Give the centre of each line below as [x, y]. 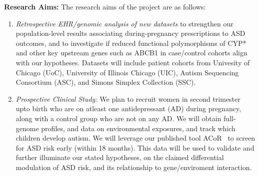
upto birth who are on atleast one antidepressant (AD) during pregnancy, [128, 108]
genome [27, 128]
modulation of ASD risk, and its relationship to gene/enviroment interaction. [134, 167]
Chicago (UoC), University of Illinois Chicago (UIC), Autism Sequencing [127, 72]
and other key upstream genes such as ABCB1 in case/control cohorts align [131, 53]
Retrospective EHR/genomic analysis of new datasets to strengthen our [124, 23]
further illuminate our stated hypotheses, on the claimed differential [120, 157]
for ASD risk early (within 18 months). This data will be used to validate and [135, 147]
